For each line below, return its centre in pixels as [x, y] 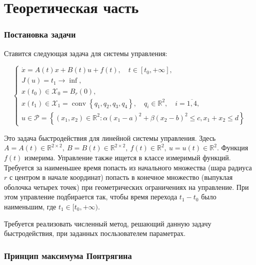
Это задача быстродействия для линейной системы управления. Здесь [110, 138]
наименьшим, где [30, 206]
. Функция [232, 148]
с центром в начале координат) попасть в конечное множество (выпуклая [121, 177]
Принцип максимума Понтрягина [68, 255]
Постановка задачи [40, 34]
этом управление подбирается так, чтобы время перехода [91, 197]
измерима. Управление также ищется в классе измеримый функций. [128, 158]
